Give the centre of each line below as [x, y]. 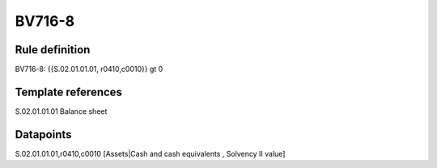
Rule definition [53, 50]
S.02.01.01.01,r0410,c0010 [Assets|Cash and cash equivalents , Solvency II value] [150, 153]
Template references [69, 92]
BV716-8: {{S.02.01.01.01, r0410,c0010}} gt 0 [89, 69]
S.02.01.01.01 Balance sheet [61, 111]
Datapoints [43, 134]
